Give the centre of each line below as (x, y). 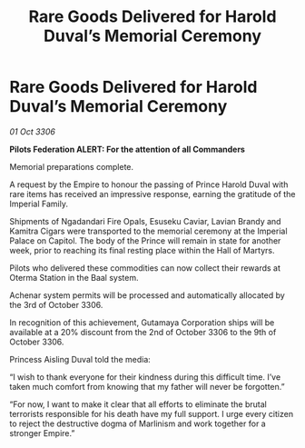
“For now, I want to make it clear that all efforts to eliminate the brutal (138, 404)
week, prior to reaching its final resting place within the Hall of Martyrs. (142, 250)
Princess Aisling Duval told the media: (80, 359)
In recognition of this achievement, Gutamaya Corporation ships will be (142, 322)
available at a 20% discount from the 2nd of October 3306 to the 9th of (143, 332)
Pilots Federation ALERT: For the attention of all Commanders (127, 149)
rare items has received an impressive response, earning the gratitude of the (152, 194)
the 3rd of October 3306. (56, 304)
